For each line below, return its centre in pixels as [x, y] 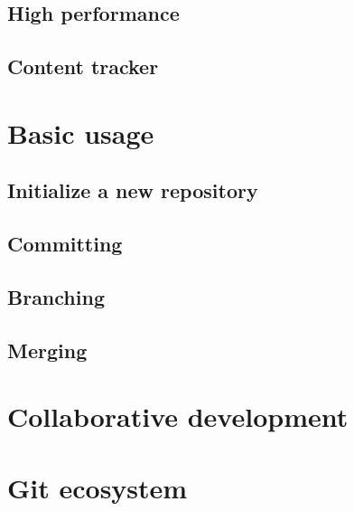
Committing [65, 244]
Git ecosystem [98, 487]
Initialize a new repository [133, 190]
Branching [56, 296]
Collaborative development [178, 416]
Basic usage [81, 132]
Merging [47, 350]
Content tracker [83, 66]
